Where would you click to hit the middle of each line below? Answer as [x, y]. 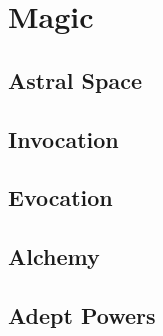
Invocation [63, 138]
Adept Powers [82, 314]
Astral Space [75, 79]
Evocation [60, 197]
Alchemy [54, 256]
